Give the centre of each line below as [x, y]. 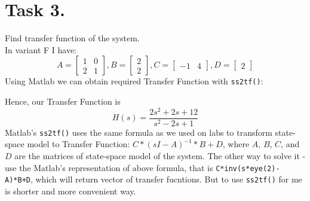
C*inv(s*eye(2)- [248, 168]
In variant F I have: [41, 49]
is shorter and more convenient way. [70, 191]
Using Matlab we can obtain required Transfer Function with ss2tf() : [134, 81]
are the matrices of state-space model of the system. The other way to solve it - [160, 155]
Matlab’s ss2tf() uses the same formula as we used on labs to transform [139, 132]
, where [236, 144]
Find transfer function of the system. [72, 38]
